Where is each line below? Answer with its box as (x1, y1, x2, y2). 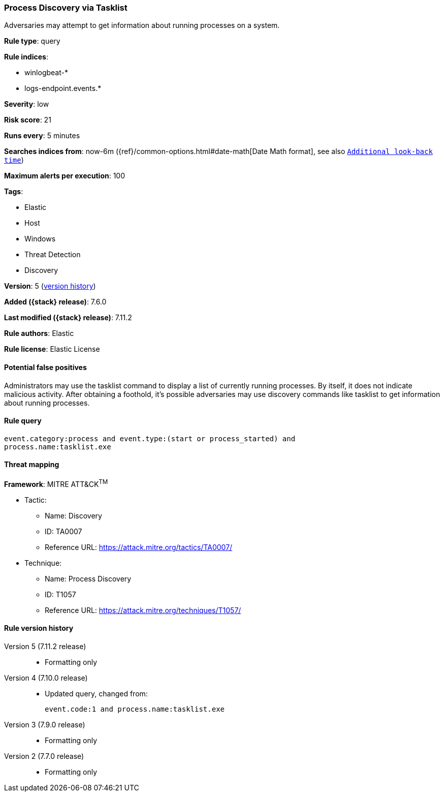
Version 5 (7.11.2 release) (4, 641, 86, 651)
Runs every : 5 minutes (4, 131, 80, 140)
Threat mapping (4, 460, 59, 469)
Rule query (4, 416, 42, 425)
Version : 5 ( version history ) (4, 282, 96, 291)
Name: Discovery (45, 511, 102, 520)
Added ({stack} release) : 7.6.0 (4, 297, 107, 307)
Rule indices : (4, 52, 48, 62)
